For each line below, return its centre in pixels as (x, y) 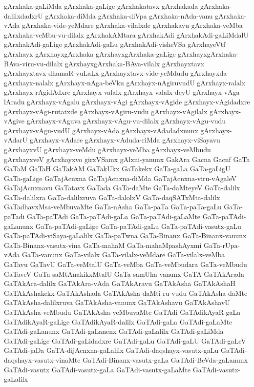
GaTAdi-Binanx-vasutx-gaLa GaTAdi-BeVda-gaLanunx (165, 359)
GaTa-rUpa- (222, 245)
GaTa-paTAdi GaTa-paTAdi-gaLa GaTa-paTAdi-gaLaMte (114, 216)
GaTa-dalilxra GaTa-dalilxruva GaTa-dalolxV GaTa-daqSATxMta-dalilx (112, 197)
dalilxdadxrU (23, 15)
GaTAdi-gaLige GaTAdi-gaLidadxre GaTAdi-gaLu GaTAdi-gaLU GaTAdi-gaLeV (125, 340)
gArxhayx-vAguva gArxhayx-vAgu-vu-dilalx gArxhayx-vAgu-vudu (126, 121)
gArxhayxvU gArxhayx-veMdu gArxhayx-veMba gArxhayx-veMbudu (107, 149)
